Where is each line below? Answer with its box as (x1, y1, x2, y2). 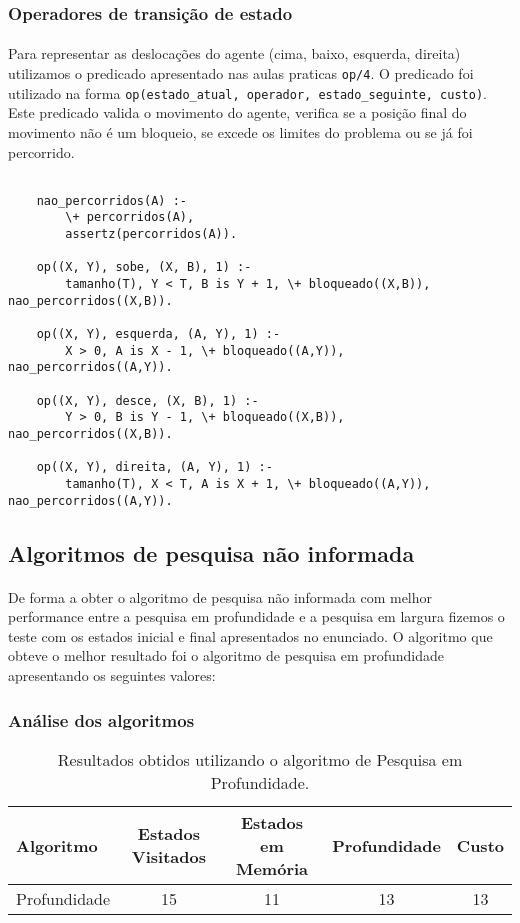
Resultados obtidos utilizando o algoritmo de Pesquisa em (57, 747, 463, 771)
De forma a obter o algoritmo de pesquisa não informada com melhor (8, 586, 433, 607)
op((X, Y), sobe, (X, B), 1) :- (36, 260, 252, 275)
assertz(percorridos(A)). (65, 227, 238, 242)
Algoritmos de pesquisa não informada (8, 537, 415, 568)
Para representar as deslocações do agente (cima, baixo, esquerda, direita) (8, 43, 461, 64)
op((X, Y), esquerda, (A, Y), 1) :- (36, 327, 281, 342)
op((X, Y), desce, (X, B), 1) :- (36, 393, 259, 408)
